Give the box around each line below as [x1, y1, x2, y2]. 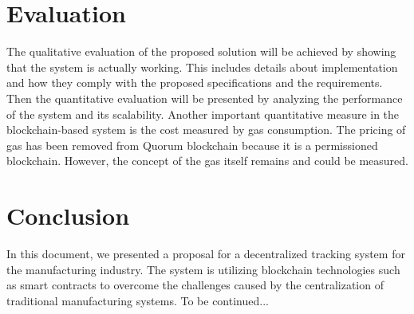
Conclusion [6, 199, 130, 232]
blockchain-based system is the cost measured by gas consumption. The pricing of [6, 121, 406, 138]
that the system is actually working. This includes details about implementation [6, 58, 398, 75]
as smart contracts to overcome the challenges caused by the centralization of [6, 277, 384, 293]
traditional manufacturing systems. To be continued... [6, 292, 269, 308]
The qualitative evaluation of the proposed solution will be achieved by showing [6, 43, 396, 60]
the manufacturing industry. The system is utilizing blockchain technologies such [6, 261, 400, 277]
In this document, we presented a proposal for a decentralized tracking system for [6, 245, 405, 261]
